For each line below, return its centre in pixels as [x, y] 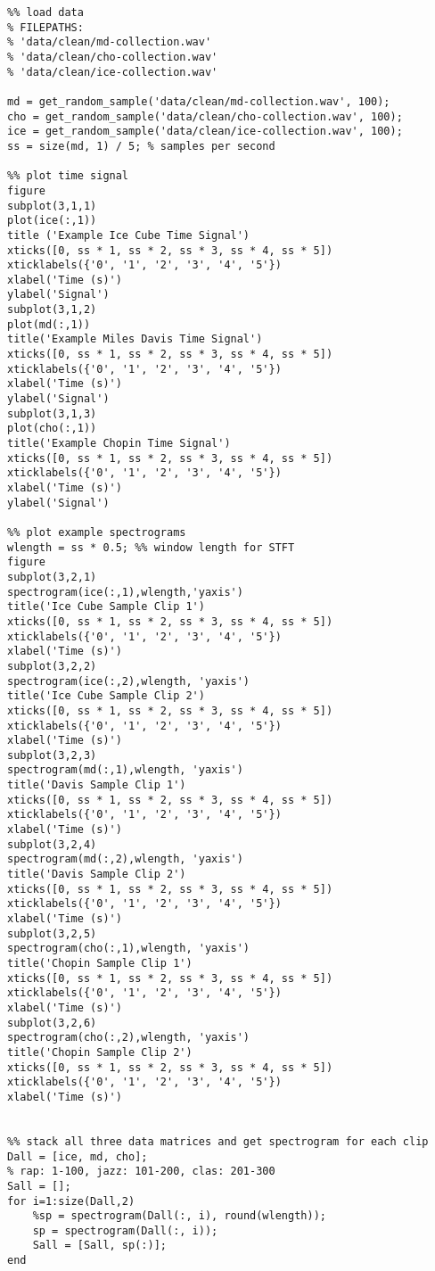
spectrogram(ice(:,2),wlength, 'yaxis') [129, 681]
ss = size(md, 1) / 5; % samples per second [141, 146]
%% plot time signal [68, 176]
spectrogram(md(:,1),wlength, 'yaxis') [125, 770]
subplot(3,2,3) [52, 755]
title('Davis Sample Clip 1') [97, 785]
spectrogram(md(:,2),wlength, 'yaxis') [125, 859]
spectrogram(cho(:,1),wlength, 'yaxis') [129, 949]
